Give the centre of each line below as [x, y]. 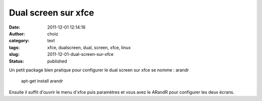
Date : [15, 27]
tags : [14, 47]
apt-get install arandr [42, 81]
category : [19, 41]
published [57, 61]
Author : [17, 34]
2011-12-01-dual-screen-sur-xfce [81, 54]
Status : [16, 61]
